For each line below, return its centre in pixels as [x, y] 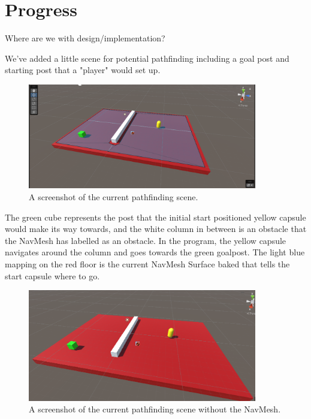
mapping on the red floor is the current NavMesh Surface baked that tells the [147, 263]
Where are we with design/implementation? [85, 38]
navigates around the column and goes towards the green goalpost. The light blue [155, 252]
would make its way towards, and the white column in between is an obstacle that [156, 229]
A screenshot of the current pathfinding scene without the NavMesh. [155, 409]
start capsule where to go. [52, 275]
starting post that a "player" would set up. [83, 70]
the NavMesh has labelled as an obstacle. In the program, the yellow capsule [146, 240]
